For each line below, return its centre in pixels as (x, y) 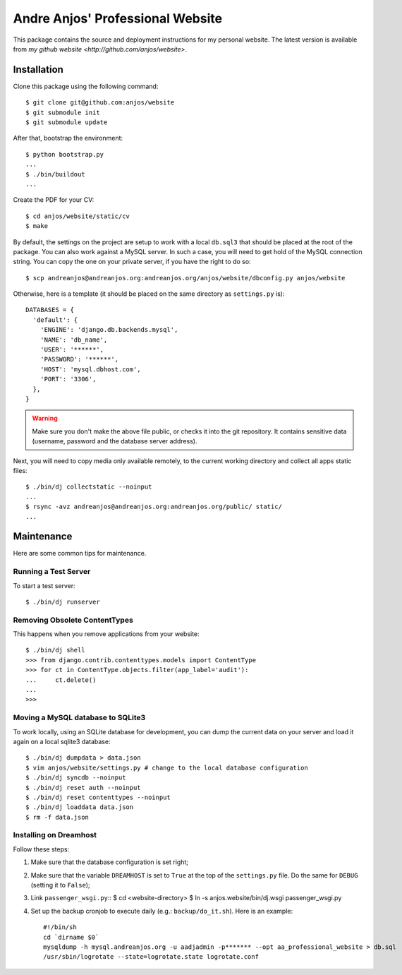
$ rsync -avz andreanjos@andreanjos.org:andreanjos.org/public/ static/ (154, 507)
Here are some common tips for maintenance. (80, 554)
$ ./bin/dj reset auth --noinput (83, 788)
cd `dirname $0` (71, 937)
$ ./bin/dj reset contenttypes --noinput (98, 797)
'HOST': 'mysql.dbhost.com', (90, 369)
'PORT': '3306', (68, 379)
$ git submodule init (63, 112)
